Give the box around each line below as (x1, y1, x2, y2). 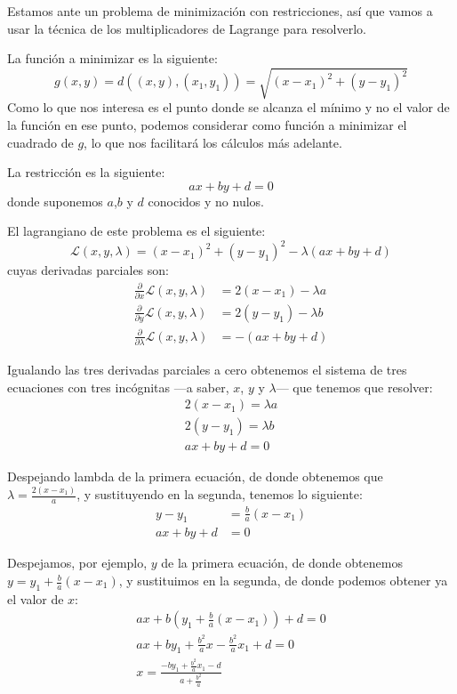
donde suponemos (7, 191, 103, 210)
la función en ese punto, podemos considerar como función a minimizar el (7, 115, 407, 133)
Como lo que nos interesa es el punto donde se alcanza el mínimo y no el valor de (7, 98, 450, 117)
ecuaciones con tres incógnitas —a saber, (7, 377, 229, 396)
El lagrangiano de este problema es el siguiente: (7, 222, 266, 240)
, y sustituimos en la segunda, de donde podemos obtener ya (118, 571, 448, 590)
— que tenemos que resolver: (276, 377, 433, 396)
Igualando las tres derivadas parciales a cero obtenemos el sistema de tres (7, 360, 407, 379)
